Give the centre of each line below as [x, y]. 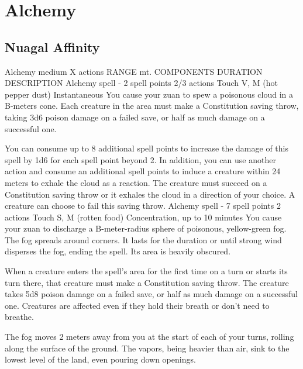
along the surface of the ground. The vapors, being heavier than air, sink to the [147, 348]
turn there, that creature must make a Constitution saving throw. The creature [147, 282]
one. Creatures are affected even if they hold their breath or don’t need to [137, 305]
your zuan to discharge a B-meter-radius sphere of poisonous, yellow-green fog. [146, 228]
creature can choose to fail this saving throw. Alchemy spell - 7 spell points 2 [143, 206]
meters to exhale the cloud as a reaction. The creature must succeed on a [136, 182]
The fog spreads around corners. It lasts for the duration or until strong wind [143, 239]
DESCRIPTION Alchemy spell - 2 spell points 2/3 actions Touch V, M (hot [142, 83]
